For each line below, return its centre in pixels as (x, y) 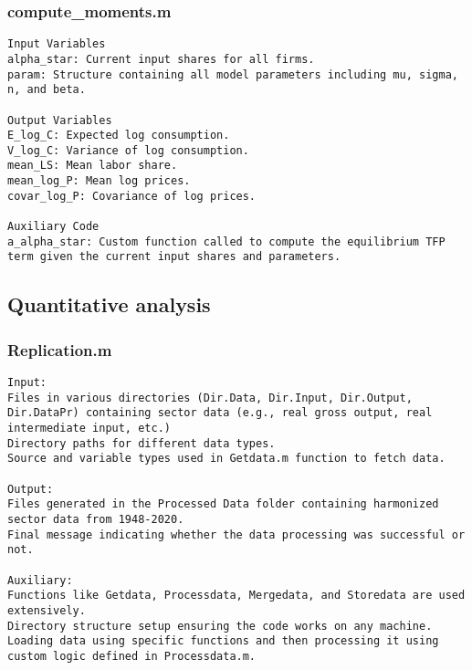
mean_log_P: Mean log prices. (99, 181)
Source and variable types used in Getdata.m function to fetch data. (226, 459)
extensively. (47, 610)
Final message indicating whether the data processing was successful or (236, 534)
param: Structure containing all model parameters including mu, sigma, (233, 74)
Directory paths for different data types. (142, 443)
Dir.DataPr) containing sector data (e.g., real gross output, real (220, 413)
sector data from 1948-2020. (96, 519)
